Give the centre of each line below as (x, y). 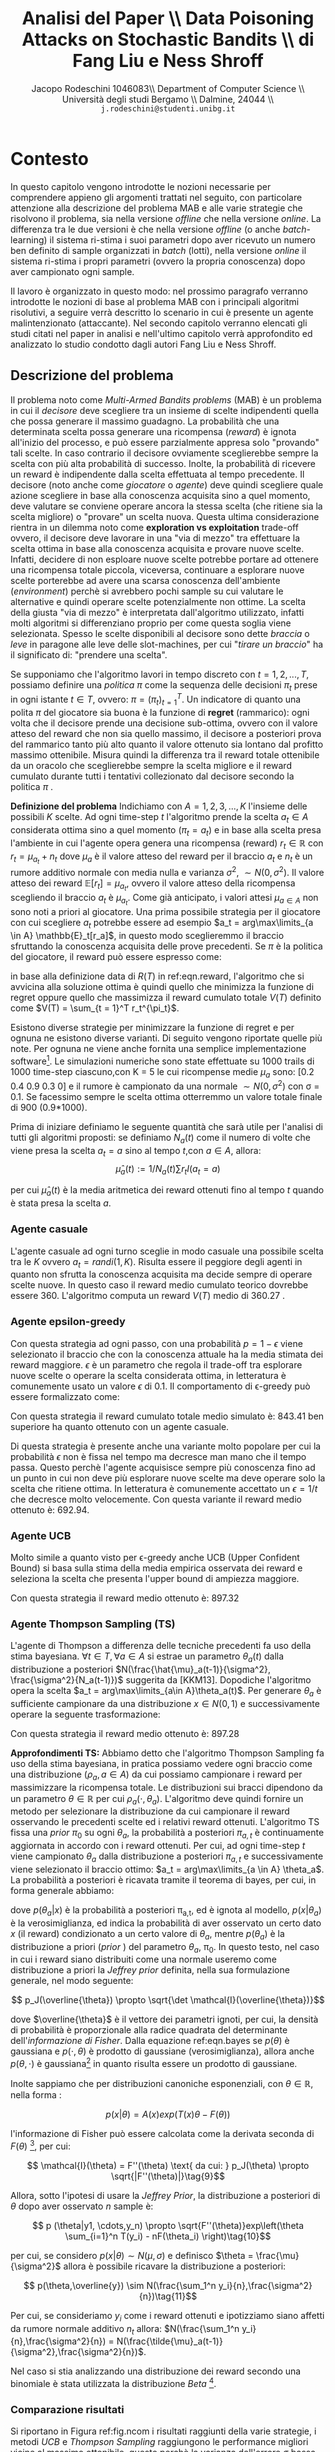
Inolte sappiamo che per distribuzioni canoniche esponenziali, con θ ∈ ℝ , (162, 2084)
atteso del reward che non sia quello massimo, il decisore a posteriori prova (166, 733)
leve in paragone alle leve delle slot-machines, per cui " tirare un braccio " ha (167, 644)
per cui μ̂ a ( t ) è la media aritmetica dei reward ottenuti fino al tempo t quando (167, 1191)
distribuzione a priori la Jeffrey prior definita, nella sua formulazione (150, 1970)
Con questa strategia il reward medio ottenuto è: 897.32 (125, 1598)
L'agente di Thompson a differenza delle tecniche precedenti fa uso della (161, 1646)
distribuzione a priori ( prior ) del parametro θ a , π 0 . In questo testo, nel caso (165, 1947)
